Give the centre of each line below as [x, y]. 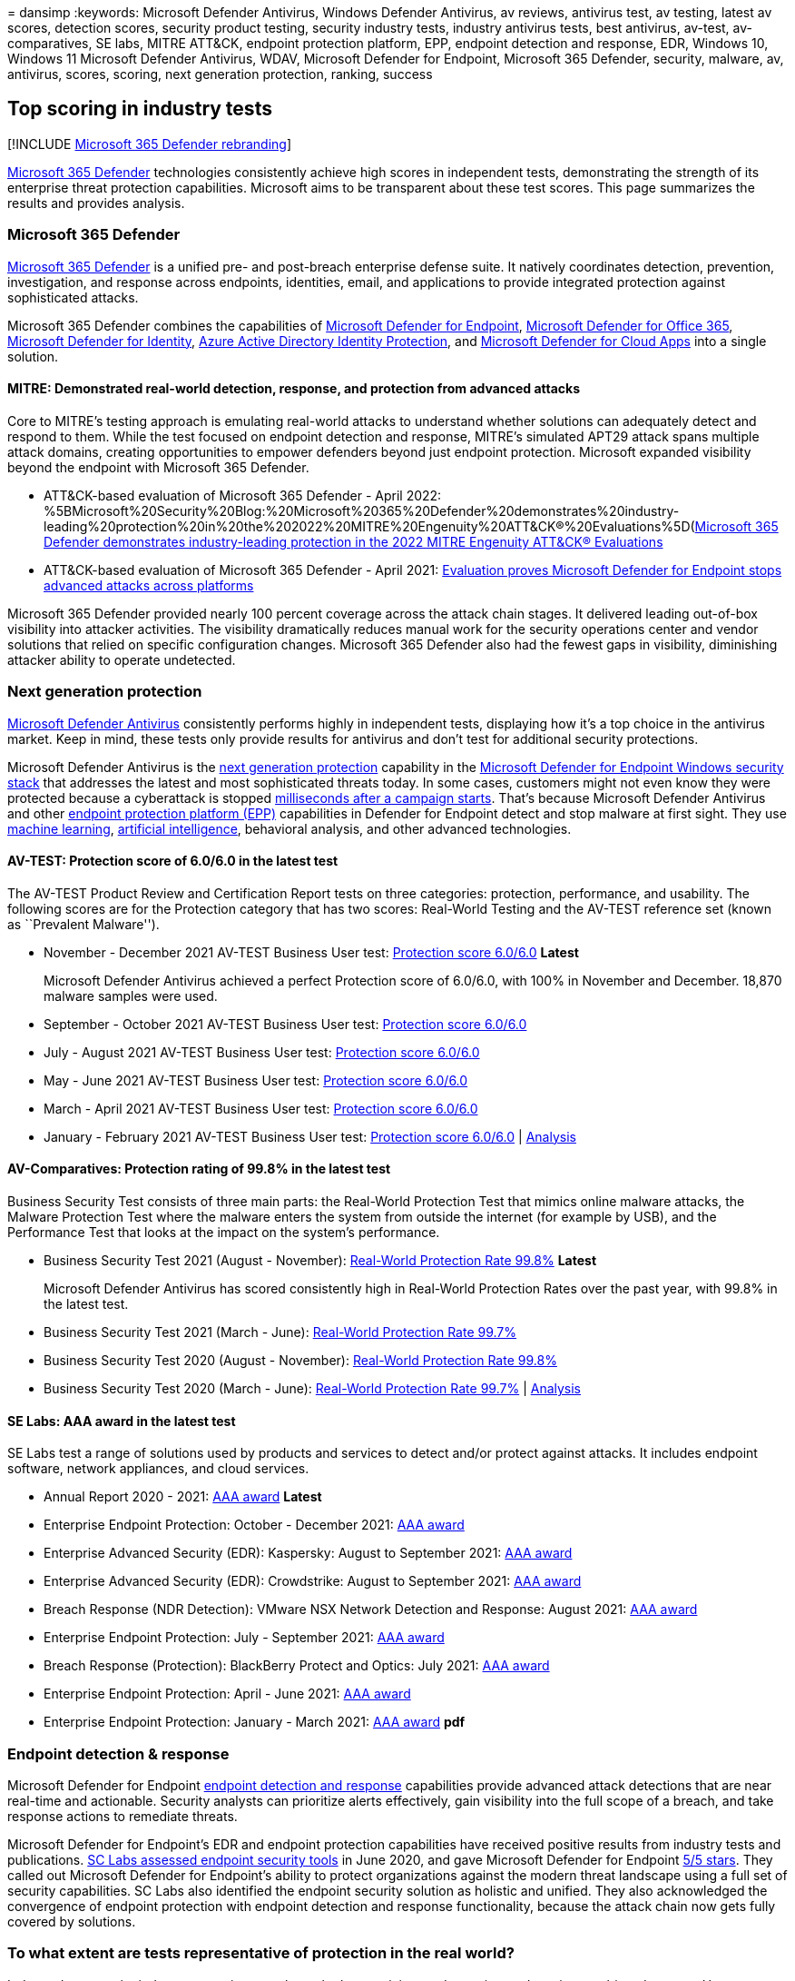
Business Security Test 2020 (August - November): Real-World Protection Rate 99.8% [300, 1360]
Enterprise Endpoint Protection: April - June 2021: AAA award [227, 1694]
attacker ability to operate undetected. [122, 659]
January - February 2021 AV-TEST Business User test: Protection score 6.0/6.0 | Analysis [310, 1136]
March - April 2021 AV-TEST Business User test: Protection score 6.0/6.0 [261, 1108]
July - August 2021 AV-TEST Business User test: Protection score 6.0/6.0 [262, 1052]
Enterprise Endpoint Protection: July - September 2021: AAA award [244, 1638]
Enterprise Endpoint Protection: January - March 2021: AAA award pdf [255, 1722]
